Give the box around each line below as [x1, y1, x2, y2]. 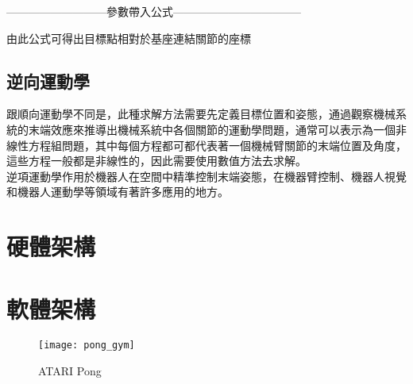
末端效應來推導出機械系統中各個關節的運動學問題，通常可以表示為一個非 [28, 121, 407, 137]
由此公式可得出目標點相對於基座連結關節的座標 [6, 29, 251, 46]
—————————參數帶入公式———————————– [6, 3, 301, 19]
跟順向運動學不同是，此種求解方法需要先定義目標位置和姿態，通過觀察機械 [6, 106, 396, 122]
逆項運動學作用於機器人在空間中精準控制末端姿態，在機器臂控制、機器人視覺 [6, 167, 407, 184]
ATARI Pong [38, 363, 102, 379]
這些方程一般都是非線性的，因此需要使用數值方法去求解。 [6, 152, 307, 169]
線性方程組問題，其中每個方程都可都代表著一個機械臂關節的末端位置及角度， [6, 136, 407, 153]
